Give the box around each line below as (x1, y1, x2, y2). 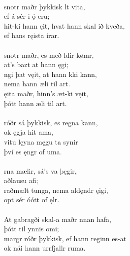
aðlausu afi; (4, 175, 38, 185)
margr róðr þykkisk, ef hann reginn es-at (4, 233, 127, 243)
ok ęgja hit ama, (4, 127, 53, 137)
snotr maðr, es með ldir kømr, (4, 49, 94, 60)
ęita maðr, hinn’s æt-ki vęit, (4, 88, 88, 98)
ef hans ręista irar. (4, 30, 59, 40)
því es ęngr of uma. (4, 146, 62, 156)
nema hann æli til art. (4, 78, 70, 89)
